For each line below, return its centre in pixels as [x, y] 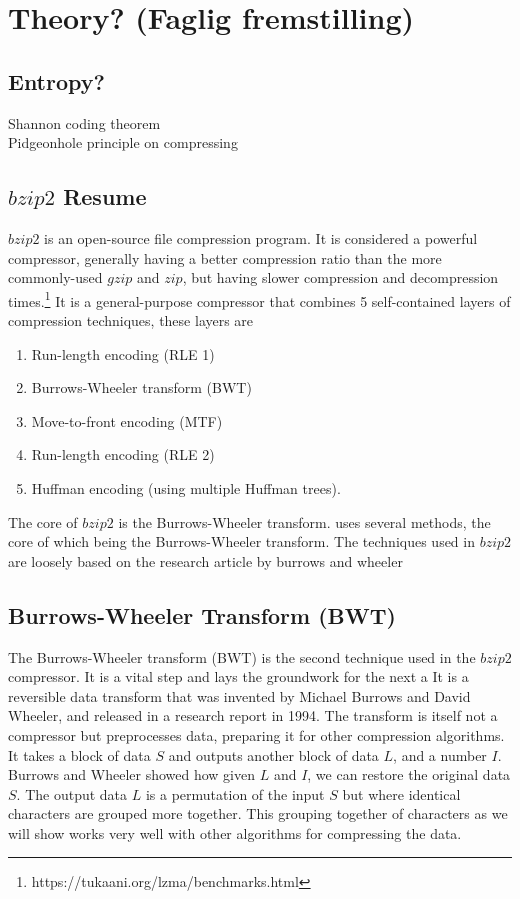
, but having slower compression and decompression [340, 277]
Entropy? [56, 80]
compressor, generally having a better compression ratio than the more [225, 257]
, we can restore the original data [409, 774]
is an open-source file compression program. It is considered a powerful [261, 237]
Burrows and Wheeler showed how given [132, 774]
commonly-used [55, 277]
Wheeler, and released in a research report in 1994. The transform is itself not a [253, 715]
